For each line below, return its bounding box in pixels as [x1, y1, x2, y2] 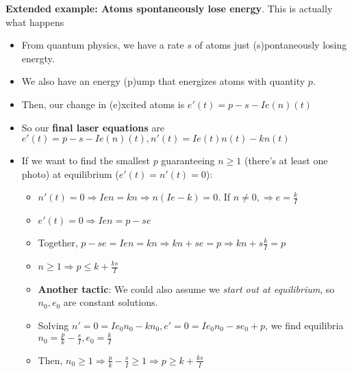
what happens [5, 14, 64, 29]
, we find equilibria [265, 318, 344, 333]
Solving [38, 318, 69, 333]
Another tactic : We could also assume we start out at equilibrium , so [38, 281, 335, 296]
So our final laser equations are [21, 120, 164, 134]
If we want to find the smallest [21, 153, 150, 168]
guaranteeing [161, 153, 215, 168]
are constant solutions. [63, 295, 158, 309]
